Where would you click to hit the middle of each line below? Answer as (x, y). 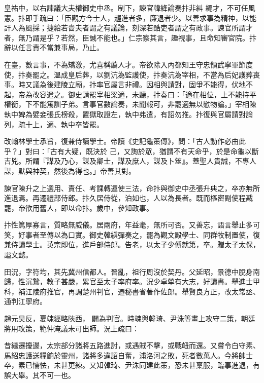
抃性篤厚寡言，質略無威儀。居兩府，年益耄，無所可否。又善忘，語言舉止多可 (132, 225)
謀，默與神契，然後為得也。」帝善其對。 (70, 170)
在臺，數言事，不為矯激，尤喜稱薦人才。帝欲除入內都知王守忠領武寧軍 (121, 64)
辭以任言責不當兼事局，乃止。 (54, 47)
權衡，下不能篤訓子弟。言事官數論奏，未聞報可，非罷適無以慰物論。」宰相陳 (130, 104)
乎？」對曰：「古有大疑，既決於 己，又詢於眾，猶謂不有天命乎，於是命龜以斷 (131, 151)
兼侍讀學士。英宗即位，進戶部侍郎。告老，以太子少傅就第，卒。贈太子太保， (132, 244)
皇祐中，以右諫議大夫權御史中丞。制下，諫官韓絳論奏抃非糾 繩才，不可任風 (130, 8)
